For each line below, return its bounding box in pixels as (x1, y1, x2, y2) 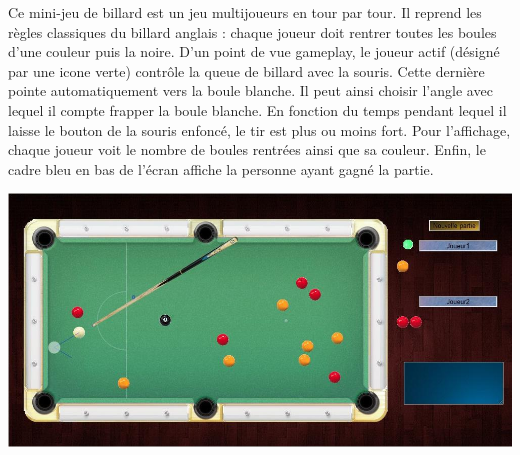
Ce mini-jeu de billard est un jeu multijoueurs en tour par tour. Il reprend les (8, 2, 482, 22)
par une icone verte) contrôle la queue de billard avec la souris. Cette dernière (8, 60, 485, 81)
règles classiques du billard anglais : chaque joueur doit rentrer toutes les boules (8, 21, 497, 42)
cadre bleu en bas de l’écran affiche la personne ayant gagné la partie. (8, 158, 434, 179)
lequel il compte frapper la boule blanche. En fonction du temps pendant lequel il (8, 99, 507, 120)
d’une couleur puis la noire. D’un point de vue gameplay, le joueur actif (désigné (8, 41, 500, 62)
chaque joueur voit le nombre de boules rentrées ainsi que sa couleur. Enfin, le (8, 139, 486, 160)
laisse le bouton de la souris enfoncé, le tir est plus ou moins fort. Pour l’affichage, (8, 119, 511, 140)
